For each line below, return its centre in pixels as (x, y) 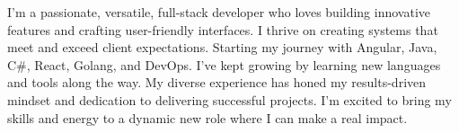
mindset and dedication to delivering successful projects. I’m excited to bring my (229, 99)
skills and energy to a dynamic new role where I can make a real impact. (207, 117)
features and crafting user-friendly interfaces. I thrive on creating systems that (223, 29)
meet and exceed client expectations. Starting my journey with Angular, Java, (222, 47)
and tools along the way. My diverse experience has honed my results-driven (217, 82)
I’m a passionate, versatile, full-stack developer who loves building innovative (219, 12)
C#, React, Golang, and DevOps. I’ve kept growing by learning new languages (224, 64)
